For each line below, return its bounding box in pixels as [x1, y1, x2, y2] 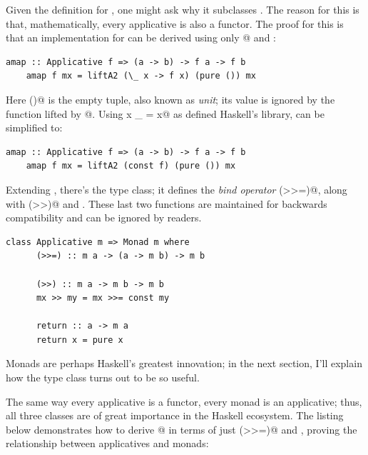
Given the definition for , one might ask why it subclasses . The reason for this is [6, 2, 359, 16]
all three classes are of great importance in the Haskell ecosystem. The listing [6, 408, 344, 423]
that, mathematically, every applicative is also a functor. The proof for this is [6, 16, 344, 31]
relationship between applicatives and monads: [6, 436, 209, 451]
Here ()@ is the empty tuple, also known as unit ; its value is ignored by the [6, 91, 335, 106]
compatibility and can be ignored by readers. [6, 210, 202, 225]
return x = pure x [36, 334, 123, 345]
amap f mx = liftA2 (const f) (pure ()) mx [26, 161, 236, 171]
